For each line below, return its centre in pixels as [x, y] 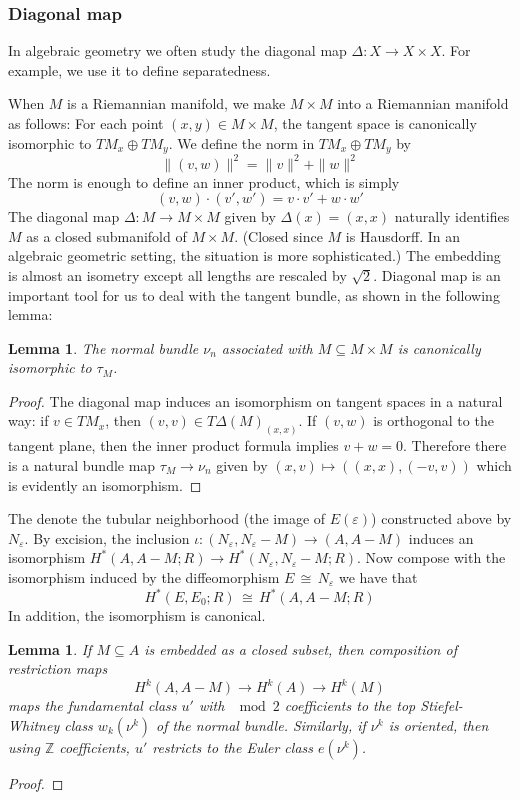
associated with [267, 347]
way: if [28, 420]
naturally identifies [452, 216]
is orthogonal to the [433, 420]
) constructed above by [441, 518]
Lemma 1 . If [50, 648]
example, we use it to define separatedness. [139, 69]
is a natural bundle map [82, 464]
